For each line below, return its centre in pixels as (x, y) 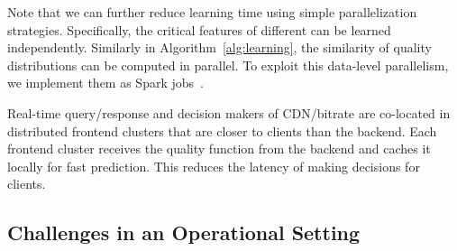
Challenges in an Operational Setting (184, 232)
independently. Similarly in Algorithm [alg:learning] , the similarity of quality (219, 47)
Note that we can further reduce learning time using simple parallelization (212, 12)
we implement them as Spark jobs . (105, 83)
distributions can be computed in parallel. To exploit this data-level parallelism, (228, 65)
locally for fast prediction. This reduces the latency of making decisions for (214, 166)
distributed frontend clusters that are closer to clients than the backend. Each (222, 130)
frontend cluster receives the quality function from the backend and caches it (219, 149)
